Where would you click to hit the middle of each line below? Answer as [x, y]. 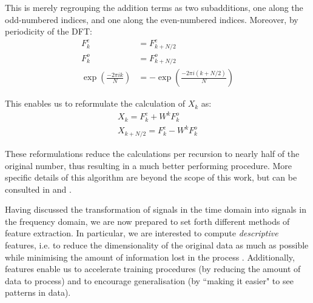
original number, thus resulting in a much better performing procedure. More [149, 165]
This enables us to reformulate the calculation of [95, 103]
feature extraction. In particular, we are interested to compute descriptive [142, 233]
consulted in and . [38, 189]
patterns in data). [38, 292]
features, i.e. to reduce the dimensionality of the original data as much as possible [157, 245]
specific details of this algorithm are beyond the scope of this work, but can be [151, 177]
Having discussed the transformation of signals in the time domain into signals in [156, 209]
